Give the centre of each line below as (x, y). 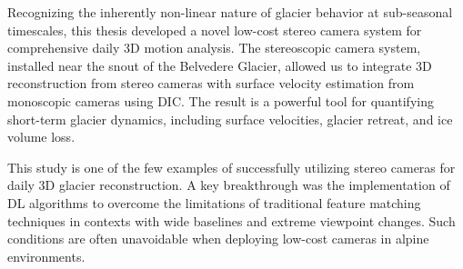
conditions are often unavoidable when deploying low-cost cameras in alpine (218, 239)
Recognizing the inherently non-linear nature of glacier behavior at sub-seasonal (230, 12)
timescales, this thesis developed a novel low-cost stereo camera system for (215, 30)
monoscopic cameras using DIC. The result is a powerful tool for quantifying (221, 100)
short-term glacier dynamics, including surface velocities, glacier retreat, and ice (230, 119)
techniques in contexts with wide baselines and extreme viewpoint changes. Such (231, 220)
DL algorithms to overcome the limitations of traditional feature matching (214, 202)
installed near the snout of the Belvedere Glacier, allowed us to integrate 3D (220, 65)
